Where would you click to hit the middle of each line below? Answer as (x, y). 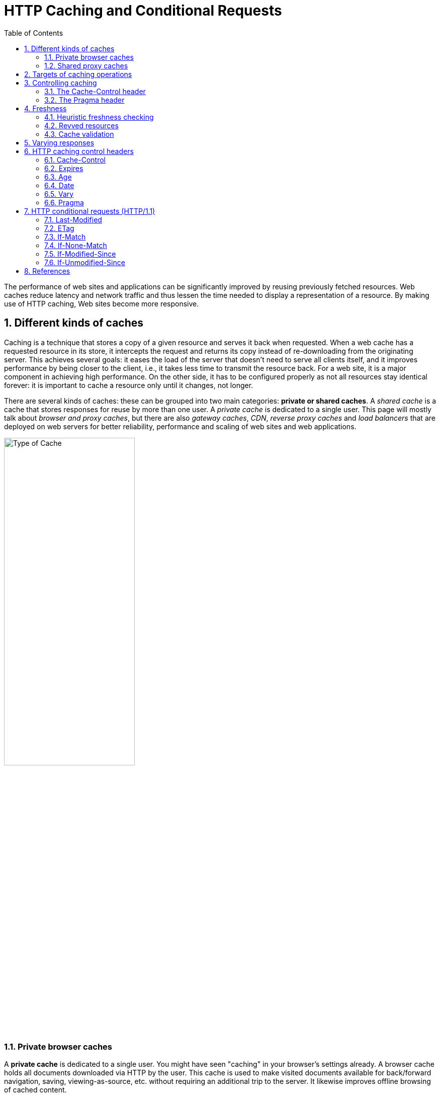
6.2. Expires (64, 168)
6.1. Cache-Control (75, 160)
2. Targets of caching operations (78, 74)
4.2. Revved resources (81, 125)
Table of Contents (34, 33)
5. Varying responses (59, 142)
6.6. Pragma (64, 202)
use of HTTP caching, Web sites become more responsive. (102, 303)
